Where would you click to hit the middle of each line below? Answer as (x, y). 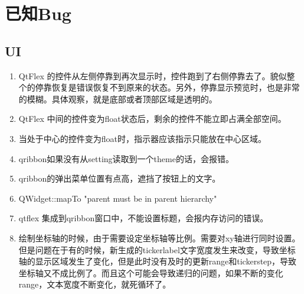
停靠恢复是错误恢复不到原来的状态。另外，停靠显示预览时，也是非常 (167, 87)
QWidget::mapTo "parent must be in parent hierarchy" (118, 198)
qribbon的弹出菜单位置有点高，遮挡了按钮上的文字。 (120, 178)
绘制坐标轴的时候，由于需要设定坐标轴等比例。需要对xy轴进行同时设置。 (159, 238)
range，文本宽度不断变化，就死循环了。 (95, 284)
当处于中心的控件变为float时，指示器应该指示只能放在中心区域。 (143, 138)
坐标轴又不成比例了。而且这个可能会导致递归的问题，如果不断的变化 (151, 272)
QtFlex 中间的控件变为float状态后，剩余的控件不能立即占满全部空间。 (152, 119)
